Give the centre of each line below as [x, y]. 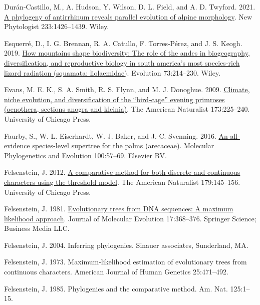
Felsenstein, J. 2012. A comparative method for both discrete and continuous [122, 172]
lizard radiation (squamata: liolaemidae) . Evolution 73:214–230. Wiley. [112, 72]
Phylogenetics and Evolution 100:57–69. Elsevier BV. [85, 155]
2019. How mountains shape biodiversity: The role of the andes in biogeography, [127, 53]
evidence [17, 145]
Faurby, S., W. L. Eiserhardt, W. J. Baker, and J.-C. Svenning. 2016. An [116, 135]
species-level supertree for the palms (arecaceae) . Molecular [123, 145]
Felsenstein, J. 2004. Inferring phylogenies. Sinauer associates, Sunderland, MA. [126, 245]
